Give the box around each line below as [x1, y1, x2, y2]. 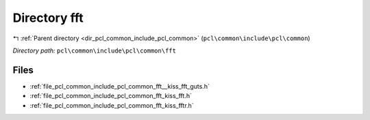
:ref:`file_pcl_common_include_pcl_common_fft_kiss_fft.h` [29, 92, 192, 100]
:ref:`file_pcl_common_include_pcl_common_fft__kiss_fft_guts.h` [29, 82, 210, 90]
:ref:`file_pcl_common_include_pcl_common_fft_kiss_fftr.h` [29, 101, 195, 109]
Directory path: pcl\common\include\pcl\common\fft [12, 46, 176, 55]
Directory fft [12, 10, 84, 25]
